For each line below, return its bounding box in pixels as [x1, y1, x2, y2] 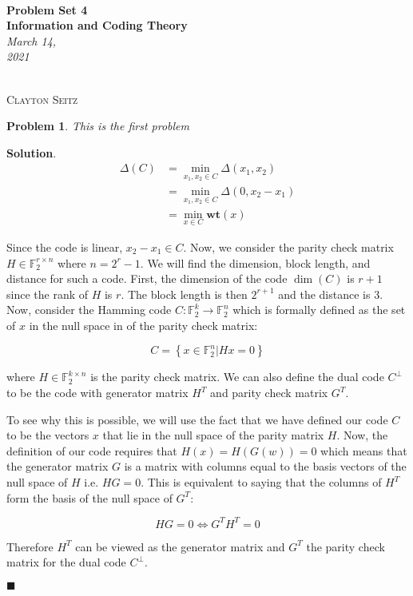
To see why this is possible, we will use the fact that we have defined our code [6, 411, 388, 427]
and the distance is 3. [278, 285, 383, 302]
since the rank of [6, 285, 89, 302]
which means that [320, 442, 407, 459]
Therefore [6, 538, 54, 554]
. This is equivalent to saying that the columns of [141, 474, 382, 491]
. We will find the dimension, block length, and [140, 254, 371, 271]
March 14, [6, 32, 57, 49]
